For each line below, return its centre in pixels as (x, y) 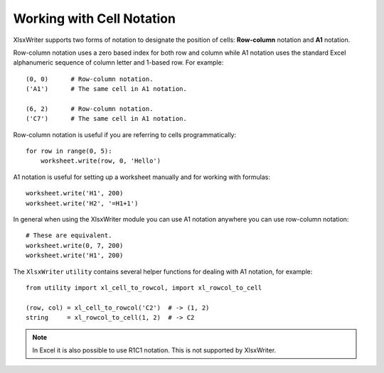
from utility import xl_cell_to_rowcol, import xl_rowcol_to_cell (144, 287)
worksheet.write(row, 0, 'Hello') (101, 161)
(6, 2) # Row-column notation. (90, 109)
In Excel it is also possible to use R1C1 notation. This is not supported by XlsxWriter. (154, 350)
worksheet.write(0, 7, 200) (75, 245)
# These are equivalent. (69, 236)
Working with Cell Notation (94, 18)
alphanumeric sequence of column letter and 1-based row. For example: (118, 63)
